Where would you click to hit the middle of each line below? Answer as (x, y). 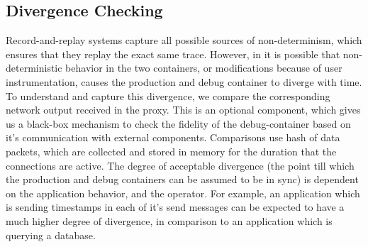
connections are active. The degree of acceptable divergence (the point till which (180, 165)
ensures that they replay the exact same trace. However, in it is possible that (173, 54)
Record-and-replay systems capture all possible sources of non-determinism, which (184, 40)
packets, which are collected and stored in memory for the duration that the (171, 151)
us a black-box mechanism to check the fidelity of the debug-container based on (178, 123)
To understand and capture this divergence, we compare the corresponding (168, 95)
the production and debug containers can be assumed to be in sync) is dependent (182, 179)
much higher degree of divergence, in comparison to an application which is (169, 220)
